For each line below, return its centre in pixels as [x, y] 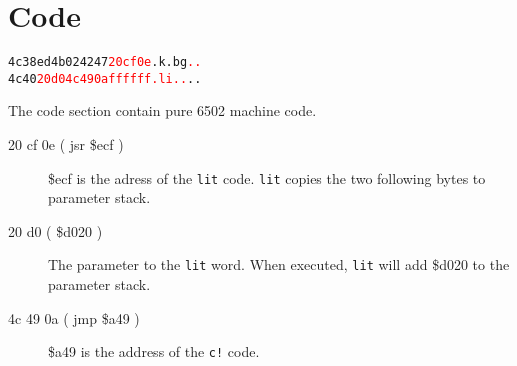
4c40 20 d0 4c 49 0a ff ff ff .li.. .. [105, 78]
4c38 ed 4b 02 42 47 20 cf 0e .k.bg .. [105, 62]
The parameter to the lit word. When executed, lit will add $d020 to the [279, 264]
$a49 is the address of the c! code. [154, 351]
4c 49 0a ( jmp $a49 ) [74, 317]
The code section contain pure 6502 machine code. [162, 110]
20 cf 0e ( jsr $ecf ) [66, 144]
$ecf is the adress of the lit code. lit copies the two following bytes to [267, 177]
